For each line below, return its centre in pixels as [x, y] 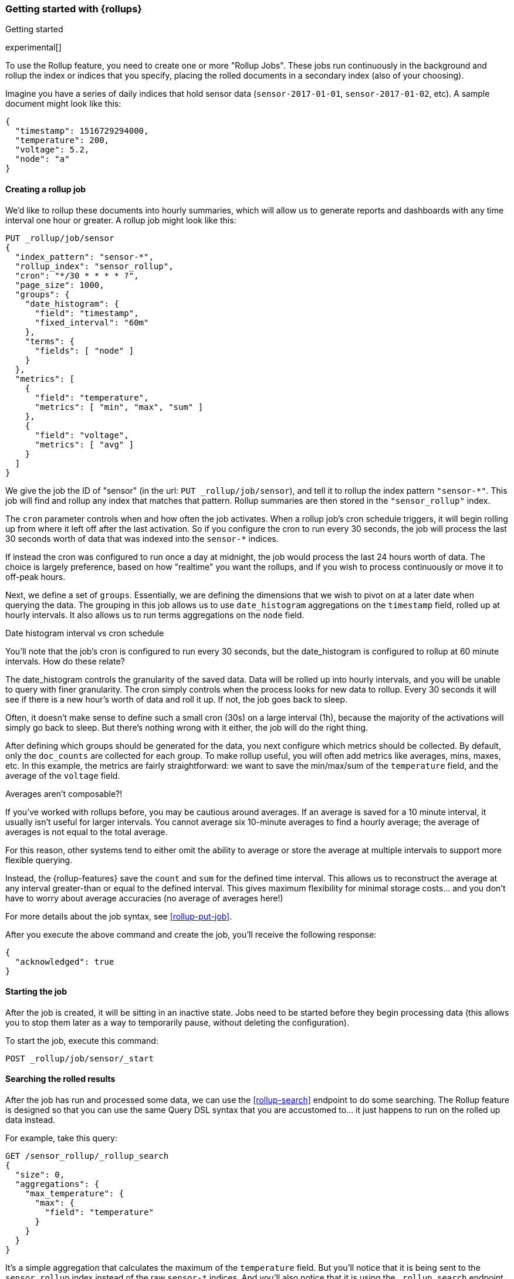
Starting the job [36, 992]
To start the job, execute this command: [82, 1040]
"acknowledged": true [65, 961]
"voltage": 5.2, [52, 150]
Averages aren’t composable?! [64, 793]
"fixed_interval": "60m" [92, 322]
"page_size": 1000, [60, 285]
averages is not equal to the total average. [87, 832]
